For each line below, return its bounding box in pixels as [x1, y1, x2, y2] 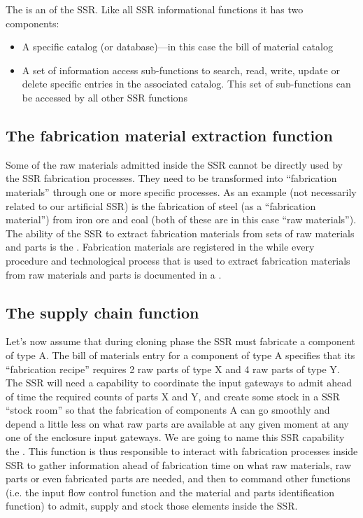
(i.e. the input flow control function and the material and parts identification [6, 484, 335, 499]
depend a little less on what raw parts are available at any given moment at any [6, 416, 349, 430]
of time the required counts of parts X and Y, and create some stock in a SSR [6, 388, 340, 403]
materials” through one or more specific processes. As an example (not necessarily [6, 184, 357, 199]
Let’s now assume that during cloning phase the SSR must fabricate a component [6, 334, 355, 349]
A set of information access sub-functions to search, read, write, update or [22, 62, 340, 77]
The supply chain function [6, 301, 199, 323]
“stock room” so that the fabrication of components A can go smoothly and [6, 402, 330, 417]
